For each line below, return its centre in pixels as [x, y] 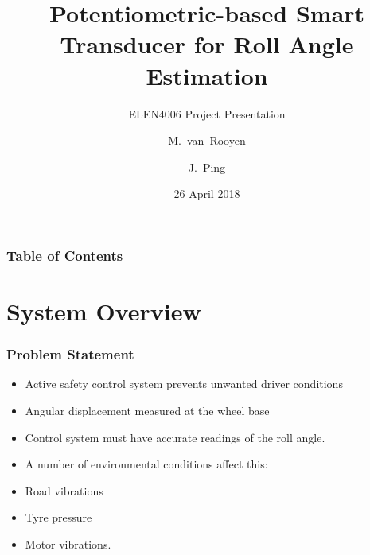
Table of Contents [65, 255]
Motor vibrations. [68, 543]
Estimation [207, 75]
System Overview [104, 310]
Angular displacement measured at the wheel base [147, 410]
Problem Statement [70, 354]
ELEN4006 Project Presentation [207, 113]
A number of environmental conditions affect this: [146, 464]
